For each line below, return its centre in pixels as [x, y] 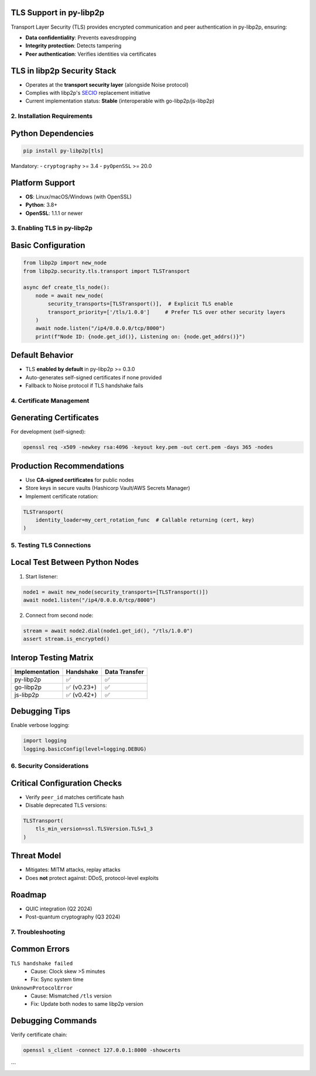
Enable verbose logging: [40, 725]
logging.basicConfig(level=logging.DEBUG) [85, 749]
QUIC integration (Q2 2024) [59, 909]
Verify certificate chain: [39, 1035]
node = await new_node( [69, 295]
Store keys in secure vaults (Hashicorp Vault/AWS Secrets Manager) [108, 488]
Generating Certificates [55, 418]
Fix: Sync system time [57, 979]
